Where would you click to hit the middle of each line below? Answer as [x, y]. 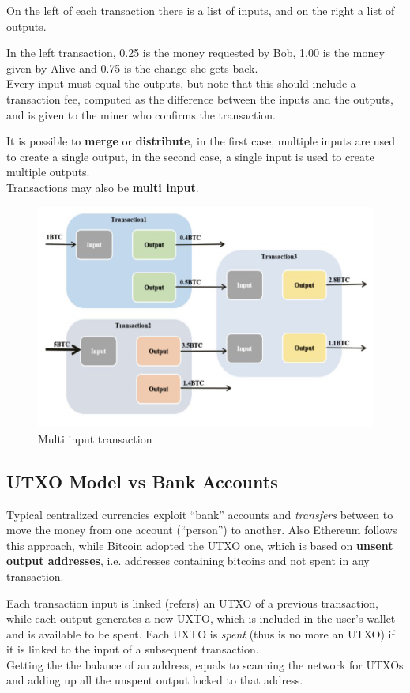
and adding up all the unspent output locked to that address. [155, 680]
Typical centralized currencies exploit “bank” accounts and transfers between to [200, 514]
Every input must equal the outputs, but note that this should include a [181, 83]
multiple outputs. [48, 172]
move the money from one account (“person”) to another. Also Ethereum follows [202, 530]
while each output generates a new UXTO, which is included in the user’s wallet [201, 618]
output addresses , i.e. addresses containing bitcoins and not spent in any [188, 561]
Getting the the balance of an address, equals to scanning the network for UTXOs [205, 664]
